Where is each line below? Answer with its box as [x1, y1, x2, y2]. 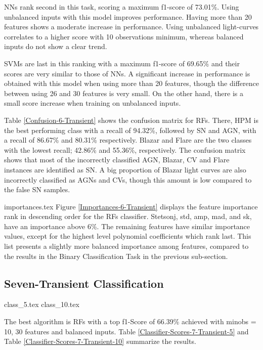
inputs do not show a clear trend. [4, 41, 107, 52]
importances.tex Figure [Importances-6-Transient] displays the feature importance [4, 201, 258, 211]
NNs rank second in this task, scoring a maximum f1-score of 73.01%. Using [4, 2, 239, 12]
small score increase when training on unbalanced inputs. [4, 98, 181, 108]
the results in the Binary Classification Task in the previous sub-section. [4, 250, 228, 261]
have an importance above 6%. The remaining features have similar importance [4, 221, 250, 231]
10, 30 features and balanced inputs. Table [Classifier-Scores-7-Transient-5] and [4, 326, 249, 336]
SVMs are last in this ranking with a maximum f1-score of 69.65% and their [4, 58, 240, 68]
